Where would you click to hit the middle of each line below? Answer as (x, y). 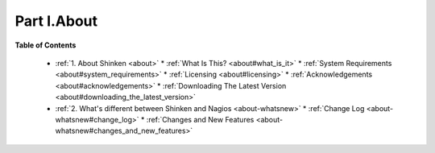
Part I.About (56, 21)
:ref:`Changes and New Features (200, 119)
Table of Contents (46, 45)
